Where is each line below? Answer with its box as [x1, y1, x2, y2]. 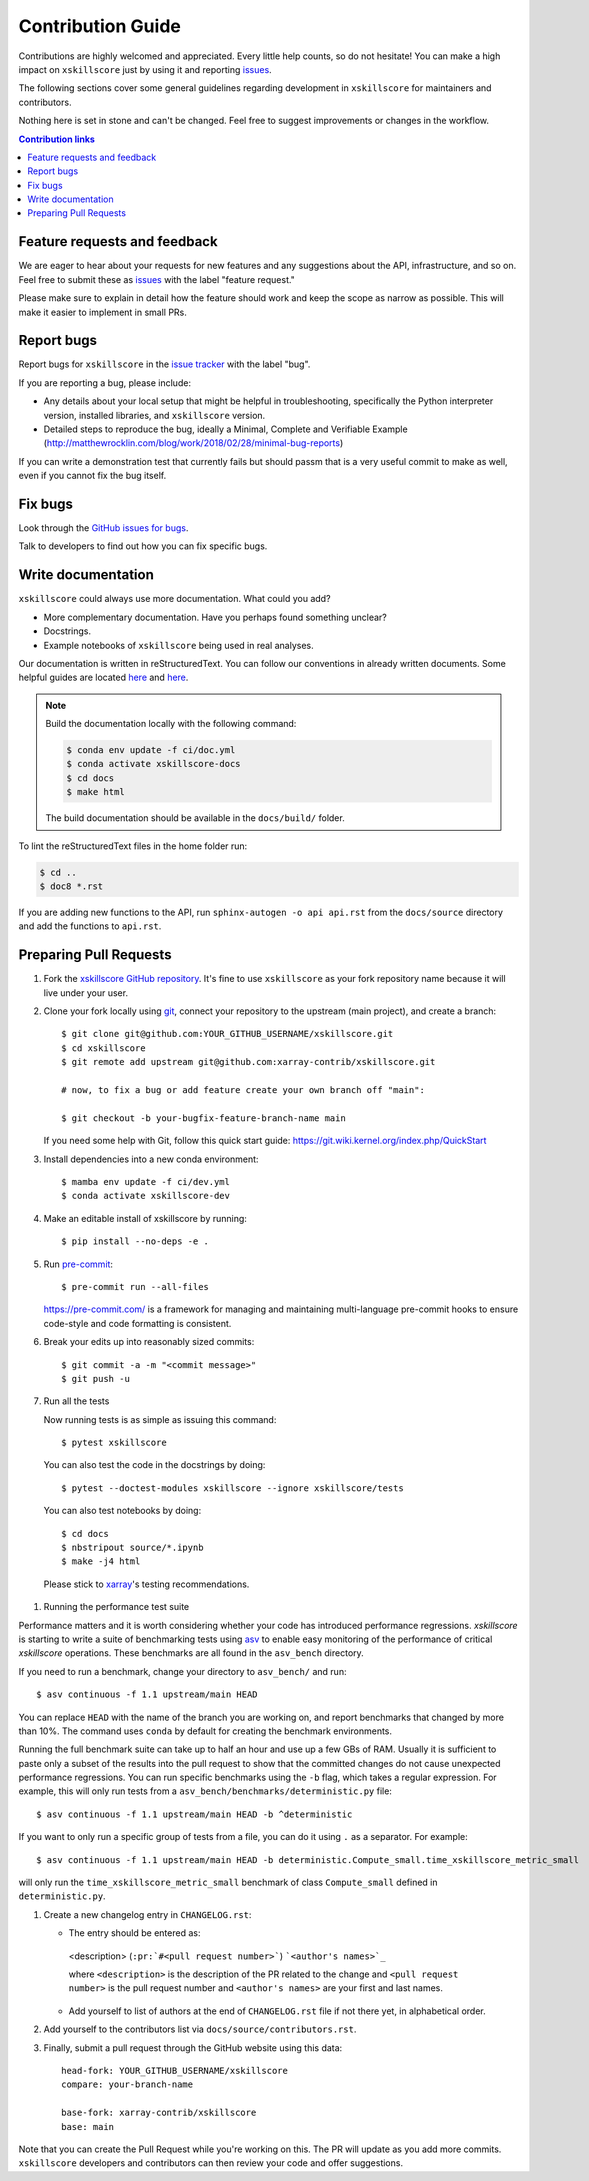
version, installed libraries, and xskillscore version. [43, 409, 266, 421]
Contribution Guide [18, 15, 182, 37]
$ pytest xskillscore [61, 1437, 167, 1449]
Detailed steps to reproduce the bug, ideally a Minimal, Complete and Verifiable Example [43, 423, 409, 435]
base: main [61, 2121, 115, 2132]
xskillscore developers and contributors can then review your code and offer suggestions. [18, 2157, 404, 2169]
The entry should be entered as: [68, 1927, 201, 1939]
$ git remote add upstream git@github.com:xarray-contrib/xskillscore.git [61, 1056, 436, 1068]
